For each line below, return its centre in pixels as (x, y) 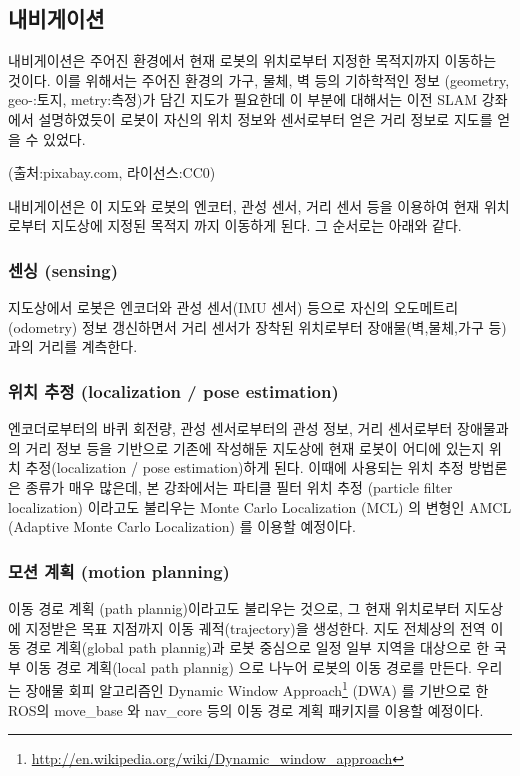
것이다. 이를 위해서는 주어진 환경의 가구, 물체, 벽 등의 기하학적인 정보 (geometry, (259, 79)
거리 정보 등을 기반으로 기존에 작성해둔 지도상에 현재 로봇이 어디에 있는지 (255, 447)
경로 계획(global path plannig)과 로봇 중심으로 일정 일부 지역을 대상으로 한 (257, 647)
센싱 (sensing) (63, 269)
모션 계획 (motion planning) (119, 570)
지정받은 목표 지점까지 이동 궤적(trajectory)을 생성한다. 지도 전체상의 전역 (255, 627)
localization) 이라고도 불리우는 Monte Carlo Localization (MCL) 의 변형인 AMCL (260, 506)
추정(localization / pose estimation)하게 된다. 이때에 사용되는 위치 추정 (244, 467)
